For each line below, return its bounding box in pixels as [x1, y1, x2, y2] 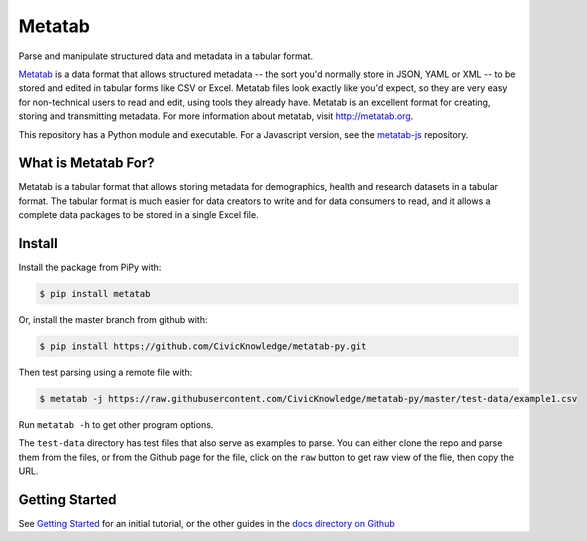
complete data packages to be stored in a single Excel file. [18, 209, 259, 221]
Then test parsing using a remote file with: [18, 366, 193, 379]
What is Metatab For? [18, 155, 155, 172]
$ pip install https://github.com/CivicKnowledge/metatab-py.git [39, 341, 367, 352]
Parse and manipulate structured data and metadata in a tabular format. [18, 50, 314, 62]
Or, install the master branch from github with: [18, 314, 209, 326]
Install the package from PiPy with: [18, 261, 162, 274]
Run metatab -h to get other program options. [18, 419, 214, 430]
